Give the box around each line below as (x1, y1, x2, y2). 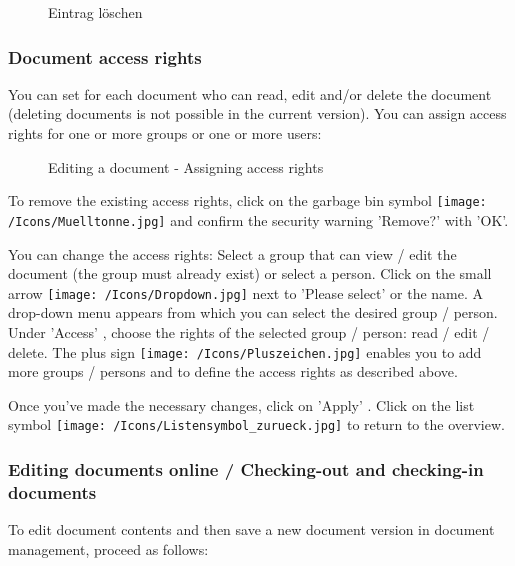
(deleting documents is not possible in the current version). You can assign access (8, 103, 507, 124)
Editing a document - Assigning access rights (48, 156, 324, 177)
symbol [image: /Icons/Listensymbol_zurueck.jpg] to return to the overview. (8, 414, 505, 435)
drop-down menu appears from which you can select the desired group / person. (8, 302, 498, 323)
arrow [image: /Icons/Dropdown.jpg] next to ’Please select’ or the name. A (8, 282, 484, 303)
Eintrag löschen (48, 2, 143, 22)
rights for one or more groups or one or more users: (8, 123, 322, 143)
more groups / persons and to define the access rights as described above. (8, 361, 458, 382)
